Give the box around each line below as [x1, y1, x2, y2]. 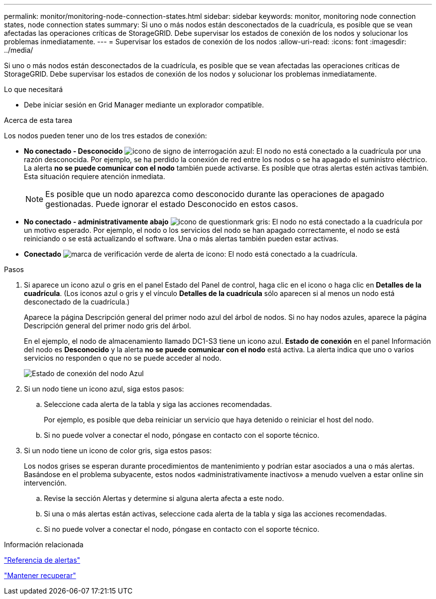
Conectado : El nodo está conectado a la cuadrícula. [24, 250, 358, 258]
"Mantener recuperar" [4, 571, 76, 580]
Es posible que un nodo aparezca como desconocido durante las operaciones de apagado [45, 189, 384, 199]
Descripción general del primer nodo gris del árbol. [24, 321, 191, 330]
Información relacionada [4, 540, 84, 549]
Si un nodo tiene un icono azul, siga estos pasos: [24, 385, 184, 393]
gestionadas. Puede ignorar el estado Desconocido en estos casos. [45, 199, 298, 209]
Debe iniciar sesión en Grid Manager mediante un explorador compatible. [24, 100, 264, 109]
